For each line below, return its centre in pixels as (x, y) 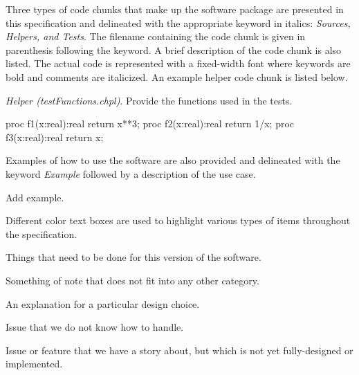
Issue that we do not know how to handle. (95, 327)
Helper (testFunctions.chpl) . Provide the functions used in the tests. (149, 100)
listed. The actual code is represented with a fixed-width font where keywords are (178, 63)
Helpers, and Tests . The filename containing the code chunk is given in (156, 36)
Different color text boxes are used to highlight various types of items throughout (178, 220)
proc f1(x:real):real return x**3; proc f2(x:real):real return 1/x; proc (150, 124)
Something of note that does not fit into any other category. (132, 280)
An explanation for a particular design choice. (103, 303)
